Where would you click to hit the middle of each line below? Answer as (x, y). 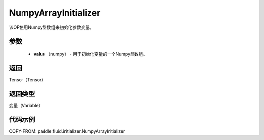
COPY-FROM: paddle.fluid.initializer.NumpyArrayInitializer (67, 131)
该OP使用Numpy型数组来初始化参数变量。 (51, 27)
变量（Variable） (26, 105)
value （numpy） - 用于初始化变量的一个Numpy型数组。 (90, 54)
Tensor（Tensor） (27, 80)
